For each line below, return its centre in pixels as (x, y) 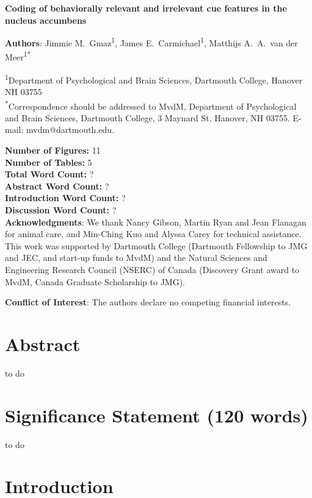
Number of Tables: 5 (49, 162)
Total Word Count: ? (49, 174)
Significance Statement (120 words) (157, 415)
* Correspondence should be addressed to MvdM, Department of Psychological (151, 105)
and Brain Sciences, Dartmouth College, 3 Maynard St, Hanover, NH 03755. (147, 117)
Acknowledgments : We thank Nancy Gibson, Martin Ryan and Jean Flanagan (156, 222)
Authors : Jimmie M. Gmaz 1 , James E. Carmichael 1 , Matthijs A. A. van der (151, 42)
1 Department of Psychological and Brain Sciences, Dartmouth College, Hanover (154, 79)
